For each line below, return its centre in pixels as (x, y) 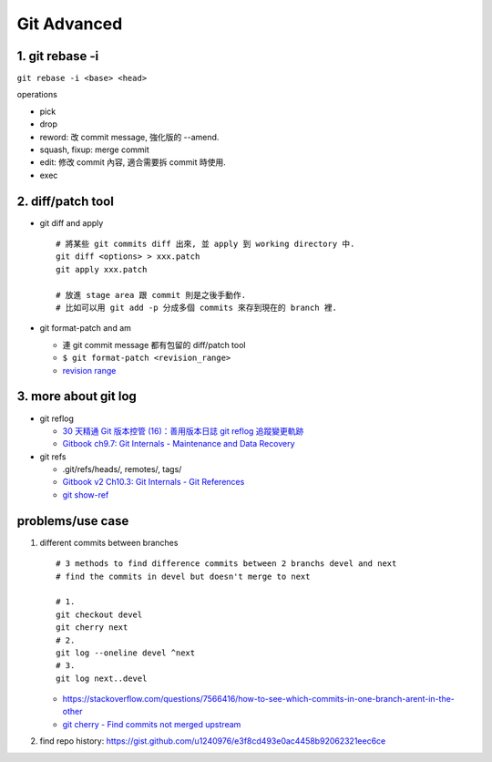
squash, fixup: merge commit (94, 149)
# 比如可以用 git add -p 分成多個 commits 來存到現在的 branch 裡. (196, 308)
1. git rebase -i (58, 56)
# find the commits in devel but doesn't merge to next (183, 576)
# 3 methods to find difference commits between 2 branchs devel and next (226, 564)
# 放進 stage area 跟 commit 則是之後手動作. (151, 295)
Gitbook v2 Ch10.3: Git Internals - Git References (154, 482)
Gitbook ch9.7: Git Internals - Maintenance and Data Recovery (179, 444)
